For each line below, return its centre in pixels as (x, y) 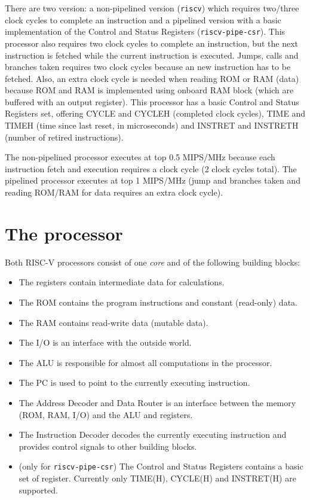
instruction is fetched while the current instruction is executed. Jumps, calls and (152, 55)
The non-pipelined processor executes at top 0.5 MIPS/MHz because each (140, 157)
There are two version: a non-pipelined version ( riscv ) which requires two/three (152, 8)
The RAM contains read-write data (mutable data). (113, 322)
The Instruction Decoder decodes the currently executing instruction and (153, 435)
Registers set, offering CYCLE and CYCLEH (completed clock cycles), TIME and (155, 113)
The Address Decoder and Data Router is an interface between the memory (157, 402)
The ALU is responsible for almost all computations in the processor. (145, 362)
